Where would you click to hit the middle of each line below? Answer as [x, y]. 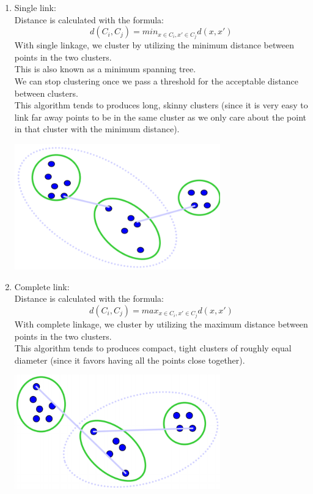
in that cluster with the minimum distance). [97, 129]
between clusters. [46, 93]
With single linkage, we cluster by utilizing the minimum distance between [154, 45]
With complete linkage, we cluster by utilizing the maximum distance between [161, 324]
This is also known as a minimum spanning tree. [105, 69]
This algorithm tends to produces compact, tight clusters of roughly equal [153, 348]
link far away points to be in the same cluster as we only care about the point [160, 117]
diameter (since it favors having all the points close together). [130, 360]
